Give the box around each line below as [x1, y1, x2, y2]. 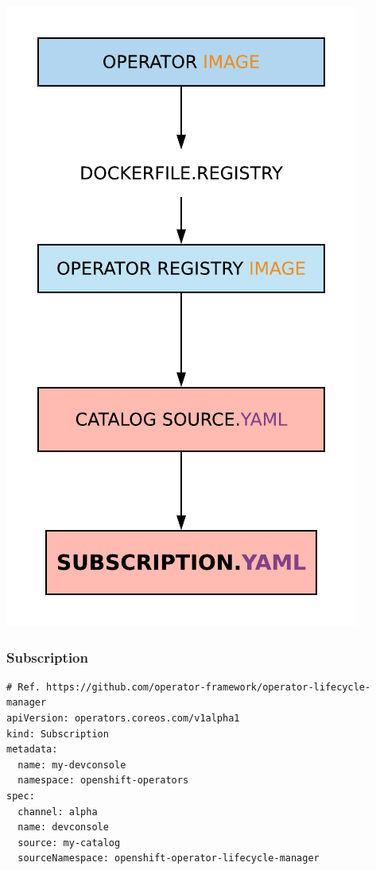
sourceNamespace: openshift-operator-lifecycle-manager [17, 853, 320, 864]
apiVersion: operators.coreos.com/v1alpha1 [6, 713, 240, 724]
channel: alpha [17, 806, 98, 818]
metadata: [6, 744, 58, 756]
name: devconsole [17, 822, 109, 833]
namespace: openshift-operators [17, 775, 189, 787]
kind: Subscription [6, 728, 109, 740]
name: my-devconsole [17, 759, 126, 771]
